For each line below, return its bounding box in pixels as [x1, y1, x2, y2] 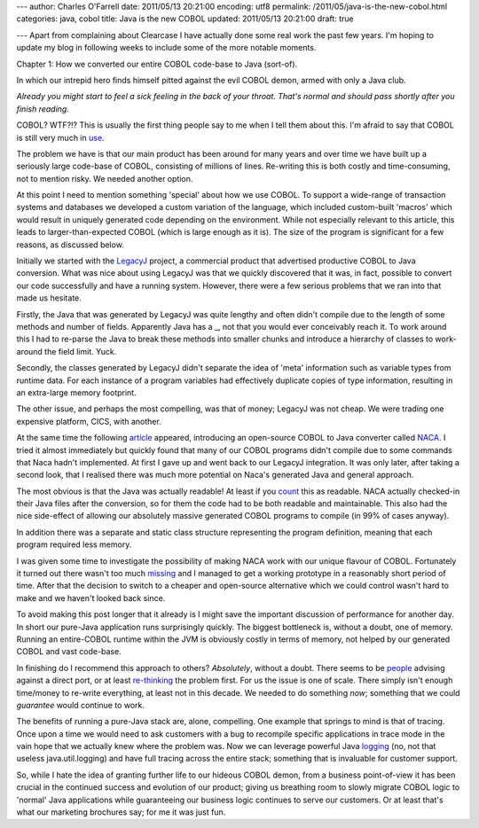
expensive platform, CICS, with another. [16, 416, 161, 426]
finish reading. [16, 103, 70, 114]
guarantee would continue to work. [16, 699, 145, 710]
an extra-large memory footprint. [16, 387, 137, 398]
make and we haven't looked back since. [16, 592, 166, 603]
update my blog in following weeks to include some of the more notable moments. [16, 43, 317, 53]
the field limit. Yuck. [44, 346, 117, 356]
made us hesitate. [16, 293, 82, 303]
